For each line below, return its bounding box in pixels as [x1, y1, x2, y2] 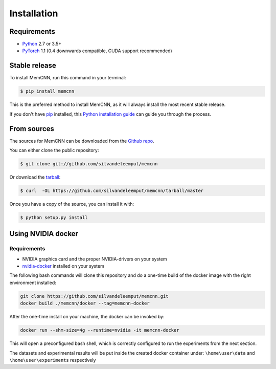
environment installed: [9, 279, 56, 286]
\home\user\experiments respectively [9, 357, 96, 363]
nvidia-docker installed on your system [22, 263, 104, 269]
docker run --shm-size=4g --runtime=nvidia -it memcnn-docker [20, 328, 179, 333]
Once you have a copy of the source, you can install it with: [9, 201, 134, 207]
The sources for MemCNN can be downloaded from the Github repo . [9, 138, 154, 144]
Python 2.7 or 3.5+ [22, 41, 62, 47]
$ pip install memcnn [20, 89, 75, 94]
